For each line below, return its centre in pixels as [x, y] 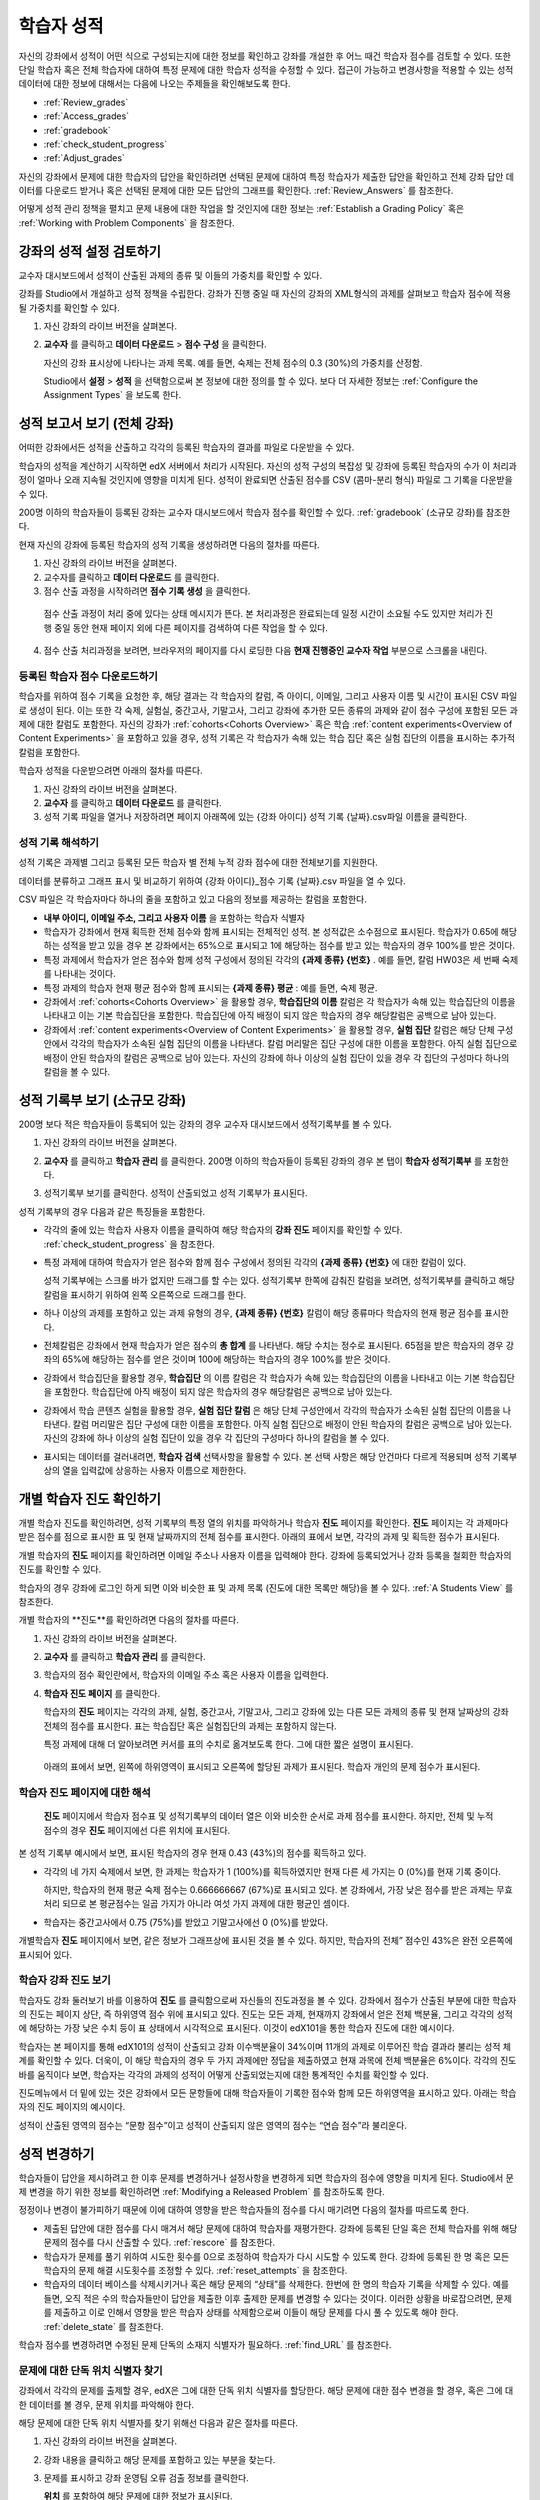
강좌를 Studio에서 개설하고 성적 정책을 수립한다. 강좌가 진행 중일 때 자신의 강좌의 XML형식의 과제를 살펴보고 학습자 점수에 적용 [265, 294]
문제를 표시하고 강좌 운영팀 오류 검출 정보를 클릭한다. [146, 2478]
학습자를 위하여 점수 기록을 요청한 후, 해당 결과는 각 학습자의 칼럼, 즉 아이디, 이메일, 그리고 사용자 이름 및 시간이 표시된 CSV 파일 [268, 696]
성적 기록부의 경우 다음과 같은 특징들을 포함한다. [112, 1211]
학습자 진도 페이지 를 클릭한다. [101, 1693]
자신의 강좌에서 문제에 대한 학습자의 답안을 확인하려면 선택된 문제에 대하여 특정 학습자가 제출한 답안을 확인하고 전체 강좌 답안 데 [266, 176]
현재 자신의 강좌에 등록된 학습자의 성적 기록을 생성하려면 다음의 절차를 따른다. [169, 544]
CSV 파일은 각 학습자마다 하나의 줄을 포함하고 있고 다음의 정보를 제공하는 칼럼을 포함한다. [192, 899]
